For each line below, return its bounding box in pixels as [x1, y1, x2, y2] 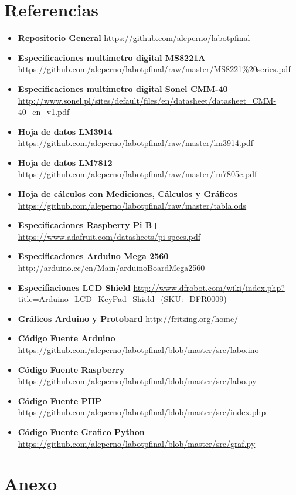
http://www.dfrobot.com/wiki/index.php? [133, 281, 285, 293]
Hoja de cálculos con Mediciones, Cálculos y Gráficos [18, 188, 237, 200]
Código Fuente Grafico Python [18, 425, 145, 438]
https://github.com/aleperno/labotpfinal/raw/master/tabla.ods [18, 199, 247, 211]
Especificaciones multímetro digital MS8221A [18, 51, 206, 63]
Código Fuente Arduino [18, 332, 115, 344]
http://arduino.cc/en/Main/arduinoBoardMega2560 [18, 262, 205, 274]
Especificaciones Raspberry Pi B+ [18, 219, 159, 231]
